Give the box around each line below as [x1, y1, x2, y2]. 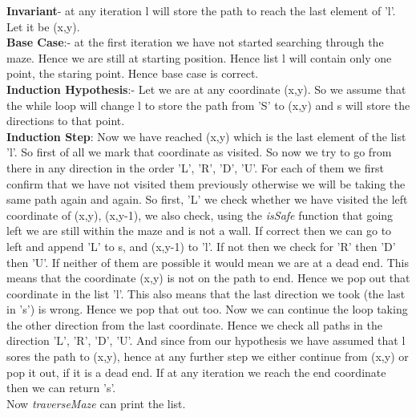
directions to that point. [6, 112, 125, 129]
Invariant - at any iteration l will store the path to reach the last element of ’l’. [6, 2, 396, 18]
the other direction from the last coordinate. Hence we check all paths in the [6, 316, 382, 333]
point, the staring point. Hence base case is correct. [6, 65, 259, 82]
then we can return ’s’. [6, 379, 116, 396]
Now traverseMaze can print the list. [6, 395, 186, 411]
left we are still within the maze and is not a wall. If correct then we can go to [6, 222, 392, 239]
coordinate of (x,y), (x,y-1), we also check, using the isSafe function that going [6, 206, 394, 223]
